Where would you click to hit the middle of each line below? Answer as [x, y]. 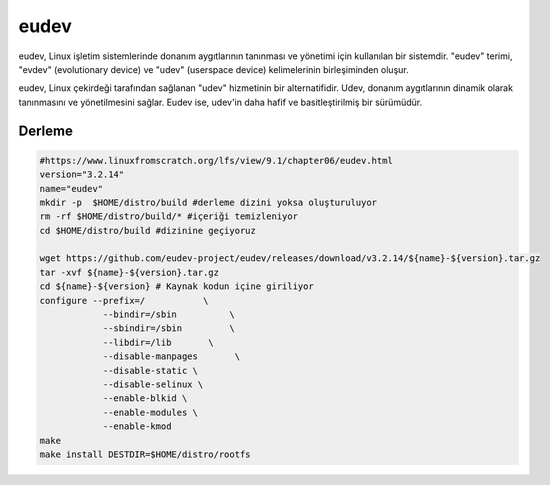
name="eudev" [71, 188]
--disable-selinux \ [153, 384]
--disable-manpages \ [171, 356]
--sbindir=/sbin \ [168, 328]
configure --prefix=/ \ [124, 300]
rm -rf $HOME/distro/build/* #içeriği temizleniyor [169, 216]
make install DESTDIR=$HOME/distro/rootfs [145, 454]
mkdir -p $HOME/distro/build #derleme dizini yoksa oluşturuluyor [208, 202]
